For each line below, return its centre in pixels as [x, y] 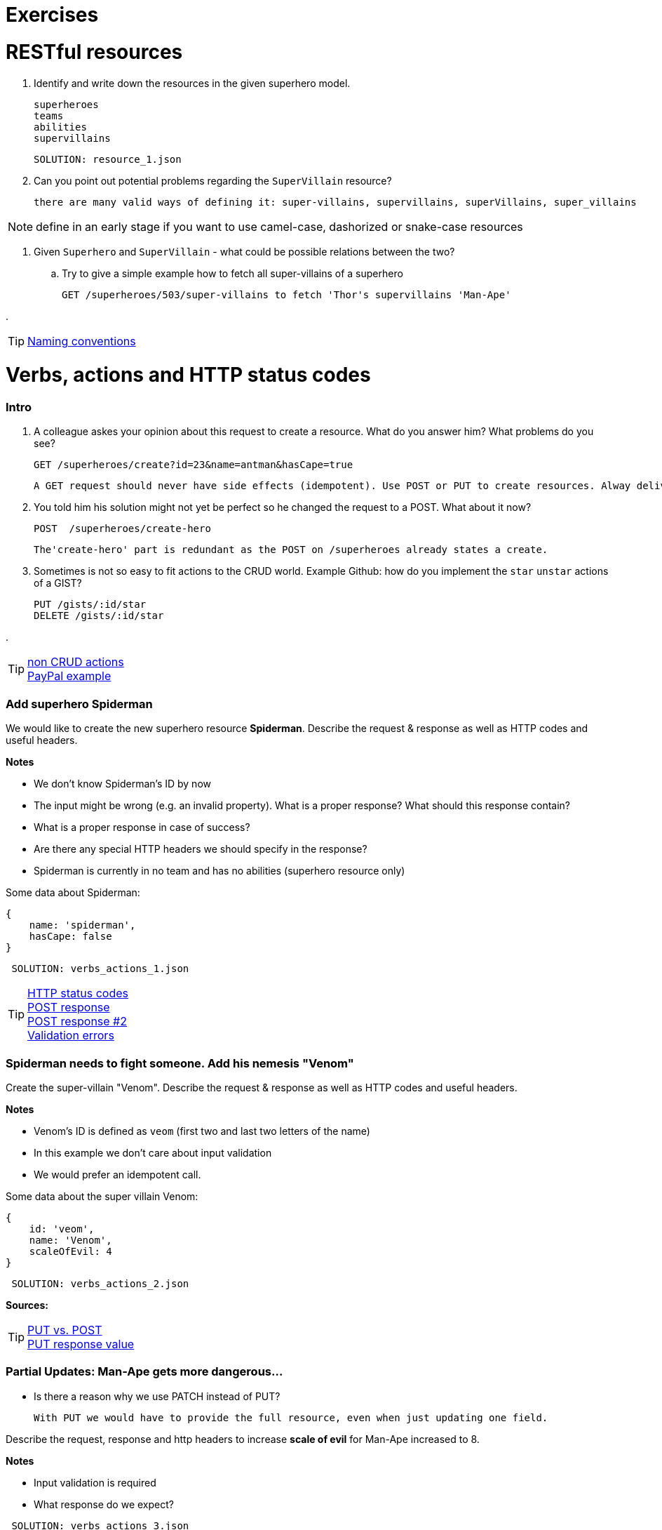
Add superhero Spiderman [79, 704]
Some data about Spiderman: [73, 893]
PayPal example [69, 676]
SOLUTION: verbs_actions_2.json [100, 1283]
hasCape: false [70, 937]
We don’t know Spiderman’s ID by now [122, 784]
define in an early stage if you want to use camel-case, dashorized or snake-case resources [279, 226]
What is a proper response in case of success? [142, 827]
